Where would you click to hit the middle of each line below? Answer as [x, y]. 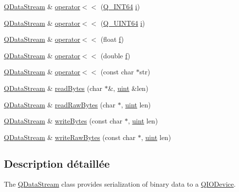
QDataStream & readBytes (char [53, 88]
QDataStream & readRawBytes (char [60, 104]
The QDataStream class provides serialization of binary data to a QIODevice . [120, 183]
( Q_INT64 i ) [120, 6]
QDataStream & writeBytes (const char [63, 121]
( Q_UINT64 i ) [123, 23]
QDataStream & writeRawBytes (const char [70, 137]
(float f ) [112, 39]
